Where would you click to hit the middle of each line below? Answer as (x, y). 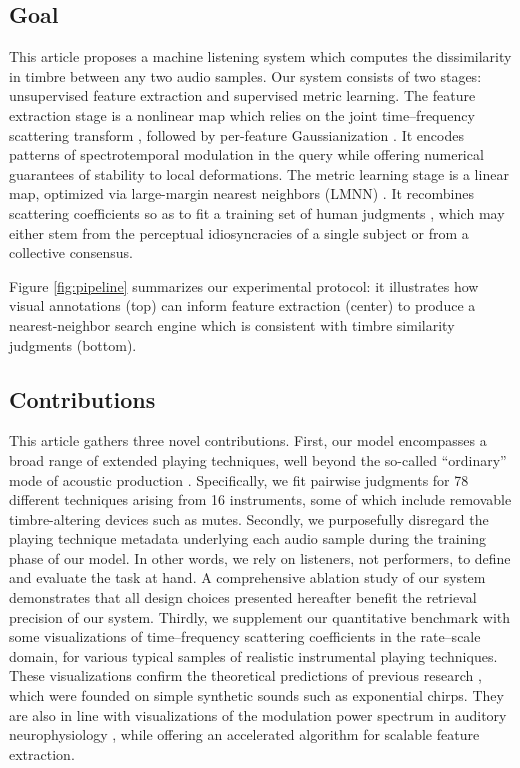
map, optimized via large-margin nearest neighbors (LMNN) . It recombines (241, 193)
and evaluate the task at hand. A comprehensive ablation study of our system (247, 577)
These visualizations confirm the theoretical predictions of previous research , (245, 675)
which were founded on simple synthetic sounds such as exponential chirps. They (256, 695)
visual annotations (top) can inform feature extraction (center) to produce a (242, 305)
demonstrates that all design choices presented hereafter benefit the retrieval (243, 597)
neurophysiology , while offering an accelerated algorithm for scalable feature (244, 734)
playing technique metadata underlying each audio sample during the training (248, 538)
